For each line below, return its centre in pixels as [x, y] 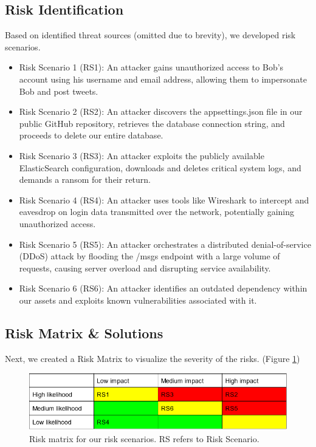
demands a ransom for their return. [85, 179]
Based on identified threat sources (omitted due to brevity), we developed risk [150, 35]
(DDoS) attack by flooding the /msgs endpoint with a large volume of [149, 256]
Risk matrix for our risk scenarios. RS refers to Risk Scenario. [144, 438]
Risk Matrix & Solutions [84, 333]
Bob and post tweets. [59, 91]
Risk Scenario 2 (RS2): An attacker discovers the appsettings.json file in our [161, 111]
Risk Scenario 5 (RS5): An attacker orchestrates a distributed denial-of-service [165, 244]
